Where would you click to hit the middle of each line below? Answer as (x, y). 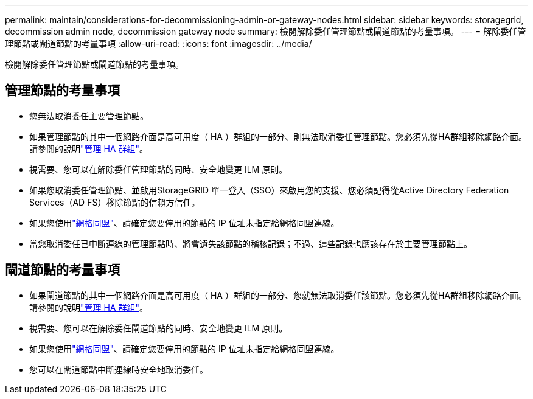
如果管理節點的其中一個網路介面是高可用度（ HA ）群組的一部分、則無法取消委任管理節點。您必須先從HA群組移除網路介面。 (278, 136)
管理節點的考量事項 (62, 91)
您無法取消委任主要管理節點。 (89, 116)
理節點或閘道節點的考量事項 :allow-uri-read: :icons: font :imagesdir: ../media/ (159, 43)
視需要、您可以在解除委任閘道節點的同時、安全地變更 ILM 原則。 (159, 328)
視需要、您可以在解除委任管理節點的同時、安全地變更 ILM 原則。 (159, 169)
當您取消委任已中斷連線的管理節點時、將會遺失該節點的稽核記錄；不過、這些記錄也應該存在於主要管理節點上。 (251, 243)
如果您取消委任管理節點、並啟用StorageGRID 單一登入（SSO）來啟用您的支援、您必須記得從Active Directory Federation (269, 190)
